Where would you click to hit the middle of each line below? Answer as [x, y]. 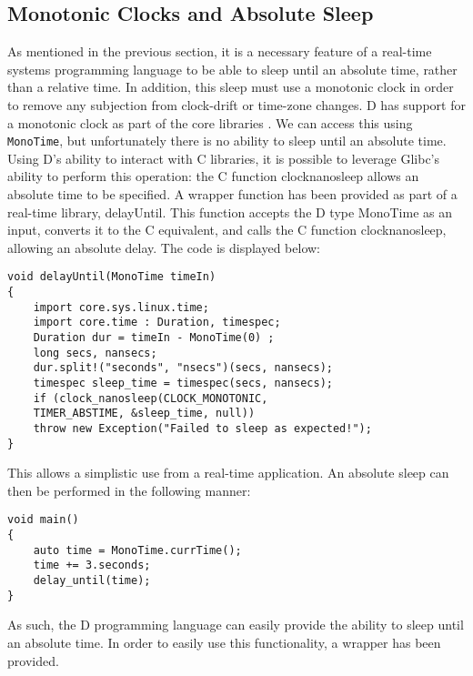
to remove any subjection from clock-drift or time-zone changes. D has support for [236, 104]
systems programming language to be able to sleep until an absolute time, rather [232, 69]
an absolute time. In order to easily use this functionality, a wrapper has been [224, 642]
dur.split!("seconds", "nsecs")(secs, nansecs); [183, 368]
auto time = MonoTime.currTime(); [137, 550]
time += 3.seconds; [92, 565]
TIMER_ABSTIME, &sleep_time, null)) [144, 414]
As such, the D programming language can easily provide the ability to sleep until [236, 625]
